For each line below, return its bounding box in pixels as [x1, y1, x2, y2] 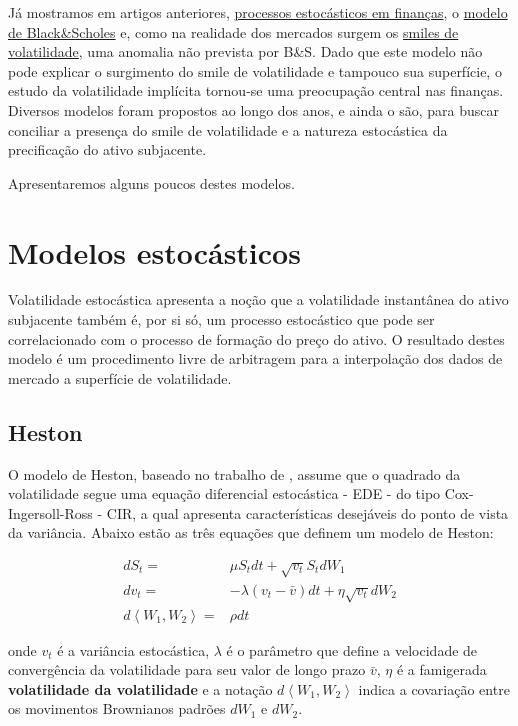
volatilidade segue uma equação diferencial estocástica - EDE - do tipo [8, 483, 441, 504]
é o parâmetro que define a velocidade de [226, 639, 478, 660]
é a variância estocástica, [57, 639, 210, 660]
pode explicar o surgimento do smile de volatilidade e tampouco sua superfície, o [8, 60, 502, 81]
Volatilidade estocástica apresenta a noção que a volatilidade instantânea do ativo [8, 289, 509, 310]
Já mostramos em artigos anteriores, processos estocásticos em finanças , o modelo [8, 2, 508, 22]
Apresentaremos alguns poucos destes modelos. [8, 172, 295, 193]
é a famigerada [396, 659, 487, 680]
